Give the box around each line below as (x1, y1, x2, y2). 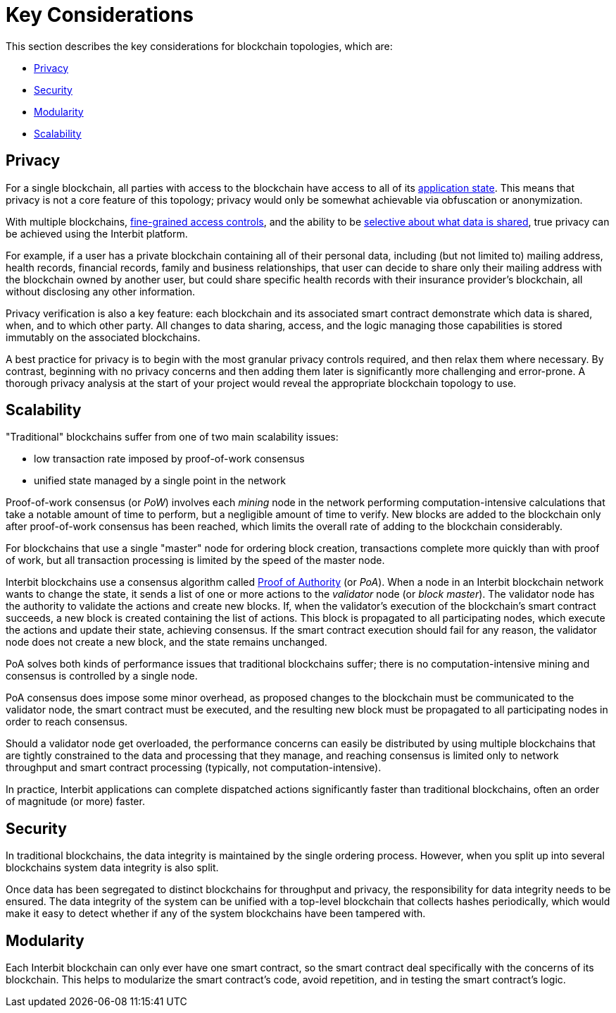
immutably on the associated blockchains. (6, 331, 201, 343)
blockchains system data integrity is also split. (6, 861, 219, 874)
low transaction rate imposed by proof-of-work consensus (34, 453, 305, 465)
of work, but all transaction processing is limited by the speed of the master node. (6, 554, 385, 567)
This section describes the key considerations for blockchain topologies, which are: (6, 39, 393, 52)
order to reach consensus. (6, 716, 128, 728)
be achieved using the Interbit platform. (6, 227, 188, 240)
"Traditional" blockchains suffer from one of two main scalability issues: (6, 431, 339, 443)
